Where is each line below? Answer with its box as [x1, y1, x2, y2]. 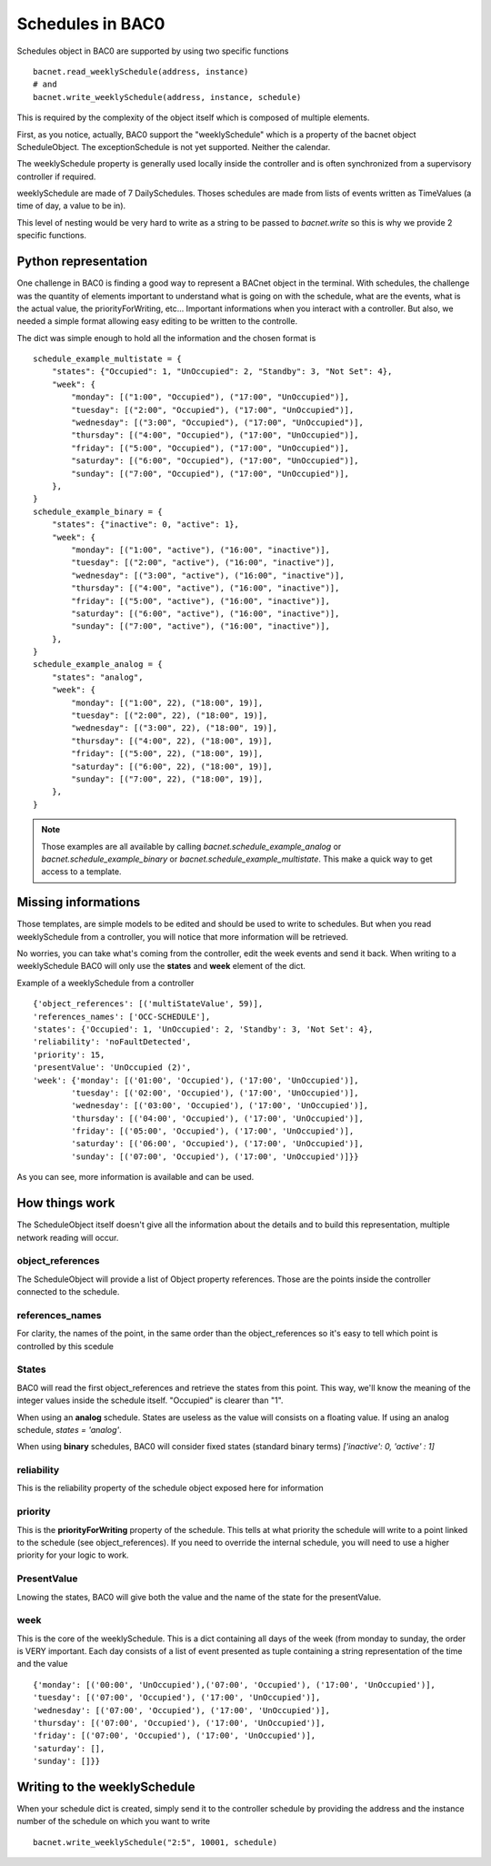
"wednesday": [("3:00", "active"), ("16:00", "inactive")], [71, 570, 345, 580]
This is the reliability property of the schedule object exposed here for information [16, 1483, 325, 1494]
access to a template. [41, 866, 122, 877]
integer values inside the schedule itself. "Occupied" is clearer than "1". [16, 1395, 284, 1406]
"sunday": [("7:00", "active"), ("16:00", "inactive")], [71, 621, 331, 631]
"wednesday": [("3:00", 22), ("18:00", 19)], [71, 723, 277, 733]
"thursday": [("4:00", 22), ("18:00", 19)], [71, 735, 273, 746]
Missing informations [16, 894, 141, 910]
